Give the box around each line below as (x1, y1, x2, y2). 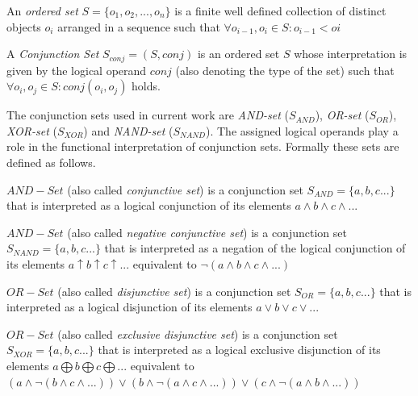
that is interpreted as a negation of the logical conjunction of (104, 240, 406, 256)
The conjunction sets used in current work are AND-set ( (6, 106, 289, 123)
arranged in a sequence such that (57, 18, 220, 35)
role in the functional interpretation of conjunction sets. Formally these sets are (6, 138, 399, 155)
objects (6, 18, 41, 35)
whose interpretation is (294, 45, 408, 62)
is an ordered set (197, 45, 280, 62)
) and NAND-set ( (83, 122, 173, 139)
